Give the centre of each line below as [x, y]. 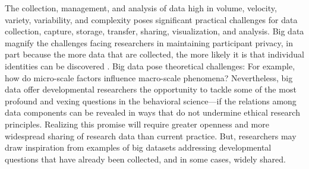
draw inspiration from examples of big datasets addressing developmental [138, 147]
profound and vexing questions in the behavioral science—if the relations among [151, 101]
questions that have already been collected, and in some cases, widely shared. [146, 159]
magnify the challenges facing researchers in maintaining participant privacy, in [149, 42]
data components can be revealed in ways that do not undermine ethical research [152, 112]
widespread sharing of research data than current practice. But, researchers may [151, 135]
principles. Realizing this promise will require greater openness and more [137, 124]
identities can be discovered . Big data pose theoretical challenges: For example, [150, 66]
